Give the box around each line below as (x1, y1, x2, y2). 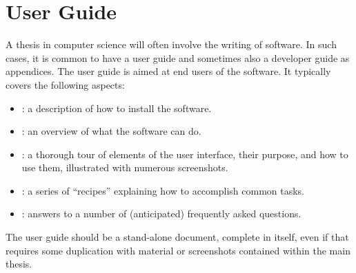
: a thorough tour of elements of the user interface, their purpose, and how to (21, 146, 348, 161)
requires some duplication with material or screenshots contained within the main (6, 243, 350, 257)
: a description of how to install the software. (21, 100, 212, 115)
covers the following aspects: (6, 77, 125, 91)
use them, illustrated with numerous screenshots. (21, 160, 228, 175)
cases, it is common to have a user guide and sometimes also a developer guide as (6, 50, 350, 65)
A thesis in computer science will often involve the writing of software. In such (6, 37, 337, 52)
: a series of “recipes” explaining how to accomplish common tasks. (21, 183, 305, 197)
